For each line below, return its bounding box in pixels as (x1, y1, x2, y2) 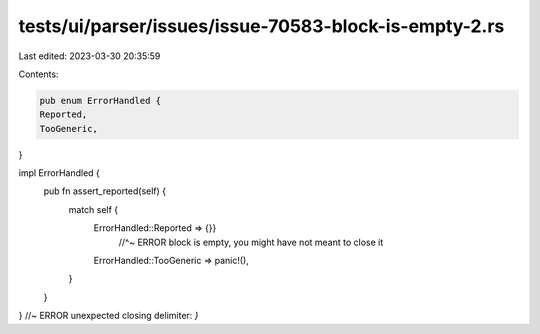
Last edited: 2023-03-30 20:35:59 (18, 50, 161, 62)
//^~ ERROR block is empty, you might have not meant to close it (118, 236, 384, 248)
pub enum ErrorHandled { (39, 95, 162, 106)
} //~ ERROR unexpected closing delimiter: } (18, 310, 199, 322)
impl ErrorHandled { (18, 167, 100, 179)
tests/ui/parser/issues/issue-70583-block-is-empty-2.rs (18, 15, 505, 37)
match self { (68, 203, 119, 215)
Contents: (18, 68, 59, 80)
